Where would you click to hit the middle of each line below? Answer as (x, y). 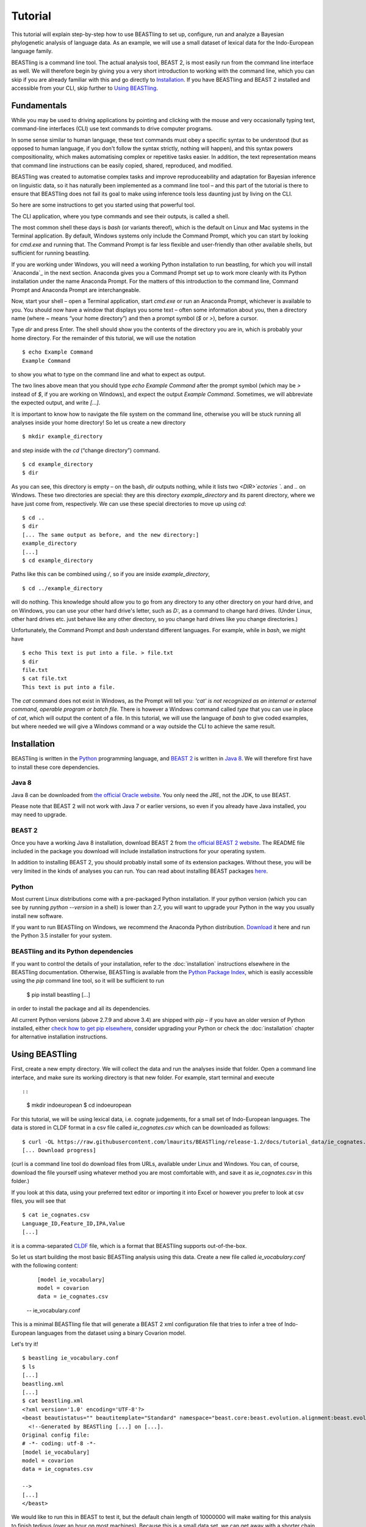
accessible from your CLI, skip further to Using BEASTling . (85, 88)
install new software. (37, 916)
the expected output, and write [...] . (56, 403)
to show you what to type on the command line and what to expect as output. (108, 374)
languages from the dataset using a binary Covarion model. (111, 1333)
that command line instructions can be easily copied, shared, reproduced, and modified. (122, 166)
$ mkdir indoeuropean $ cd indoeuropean (79, 1105)
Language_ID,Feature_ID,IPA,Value (74, 1223)
